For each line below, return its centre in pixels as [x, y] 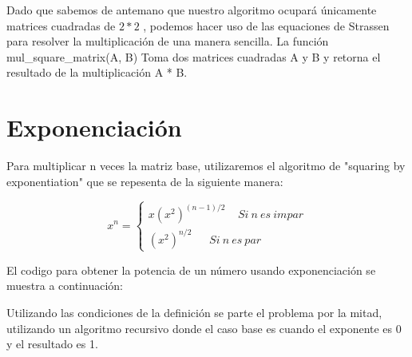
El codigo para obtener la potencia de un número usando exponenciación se [191, 270]
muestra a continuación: [65, 286]
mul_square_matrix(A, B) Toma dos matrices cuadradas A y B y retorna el [194, 56]
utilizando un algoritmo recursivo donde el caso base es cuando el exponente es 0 [204, 328]
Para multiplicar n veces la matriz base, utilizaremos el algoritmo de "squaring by [206, 166]
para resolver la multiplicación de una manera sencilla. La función [168, 41]
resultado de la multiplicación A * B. [97, 72]
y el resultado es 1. [52, 344]
